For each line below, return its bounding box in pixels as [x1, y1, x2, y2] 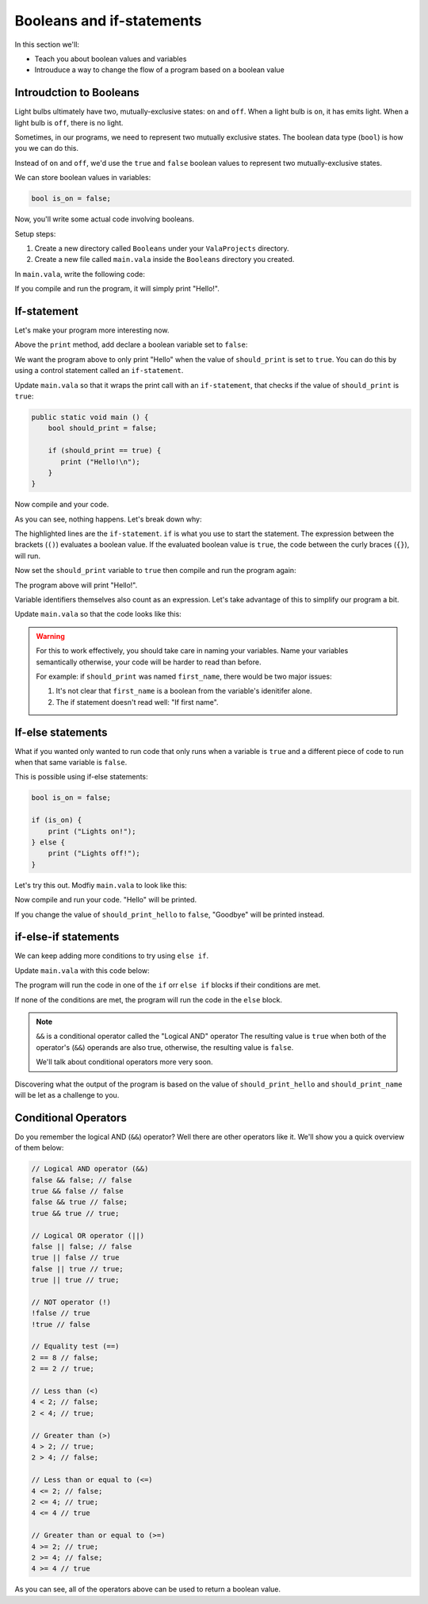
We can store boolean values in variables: [14, 173, 151, 183]
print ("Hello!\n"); [60, 457, 140, 466]
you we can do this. [14, 144, 79, 153]
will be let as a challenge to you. [14, 1090, 120, 1099]
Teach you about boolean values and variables [34, 54, 187, 63]
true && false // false [31, 1187, 124, 1196]
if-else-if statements [14, 930, 120, 944]
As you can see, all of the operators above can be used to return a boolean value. [14, 1584, 281, 1594]
